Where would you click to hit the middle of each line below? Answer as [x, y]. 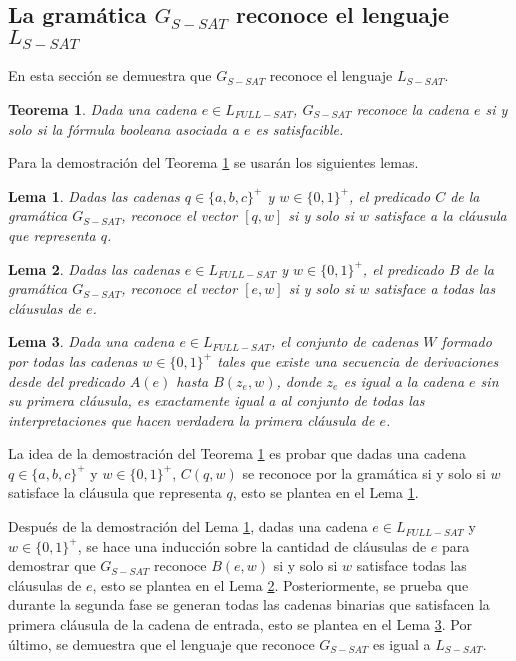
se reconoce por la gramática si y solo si [364, 472]
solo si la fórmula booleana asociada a [123, 128]
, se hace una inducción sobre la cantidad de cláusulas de [252, 545]
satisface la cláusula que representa [115, 492]
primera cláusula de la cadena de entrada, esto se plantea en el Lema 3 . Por [240, 624]
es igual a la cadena [404, 380]
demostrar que [52, 565]
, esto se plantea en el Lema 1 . [325, 492]
